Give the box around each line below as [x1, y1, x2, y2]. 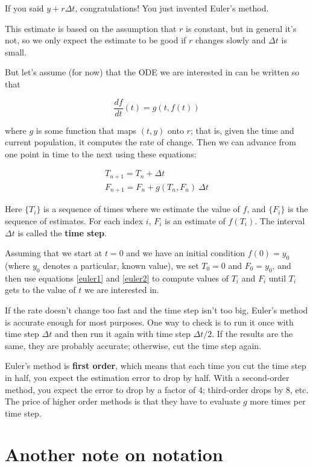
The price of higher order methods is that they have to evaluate [5, 395, 241, 408]
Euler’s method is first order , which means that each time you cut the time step [5, 359, 306, 372]
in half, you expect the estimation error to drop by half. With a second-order [5, 371, 289, 383]
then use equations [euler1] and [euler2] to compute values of [5, 271, 229, 284]
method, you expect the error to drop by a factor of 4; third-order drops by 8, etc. [5, 383, 309, 395]
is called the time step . [17, 226, 107, 239]
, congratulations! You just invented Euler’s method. [75, 2, 269, 14]
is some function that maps [36, 124, 137, 136]
